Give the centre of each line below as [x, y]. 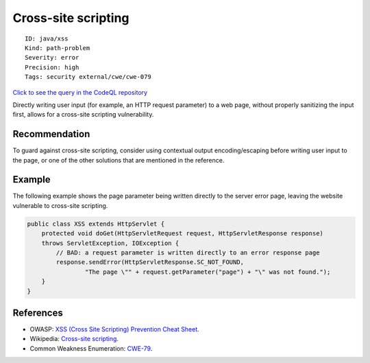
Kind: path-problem [58, 48]
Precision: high [52, 67]
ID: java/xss [47, 38]
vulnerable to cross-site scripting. [60, 205]
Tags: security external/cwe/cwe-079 [88, 77]
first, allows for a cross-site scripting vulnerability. [83, 115]
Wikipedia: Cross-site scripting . [74, 339]
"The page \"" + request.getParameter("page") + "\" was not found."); [208, 272]
